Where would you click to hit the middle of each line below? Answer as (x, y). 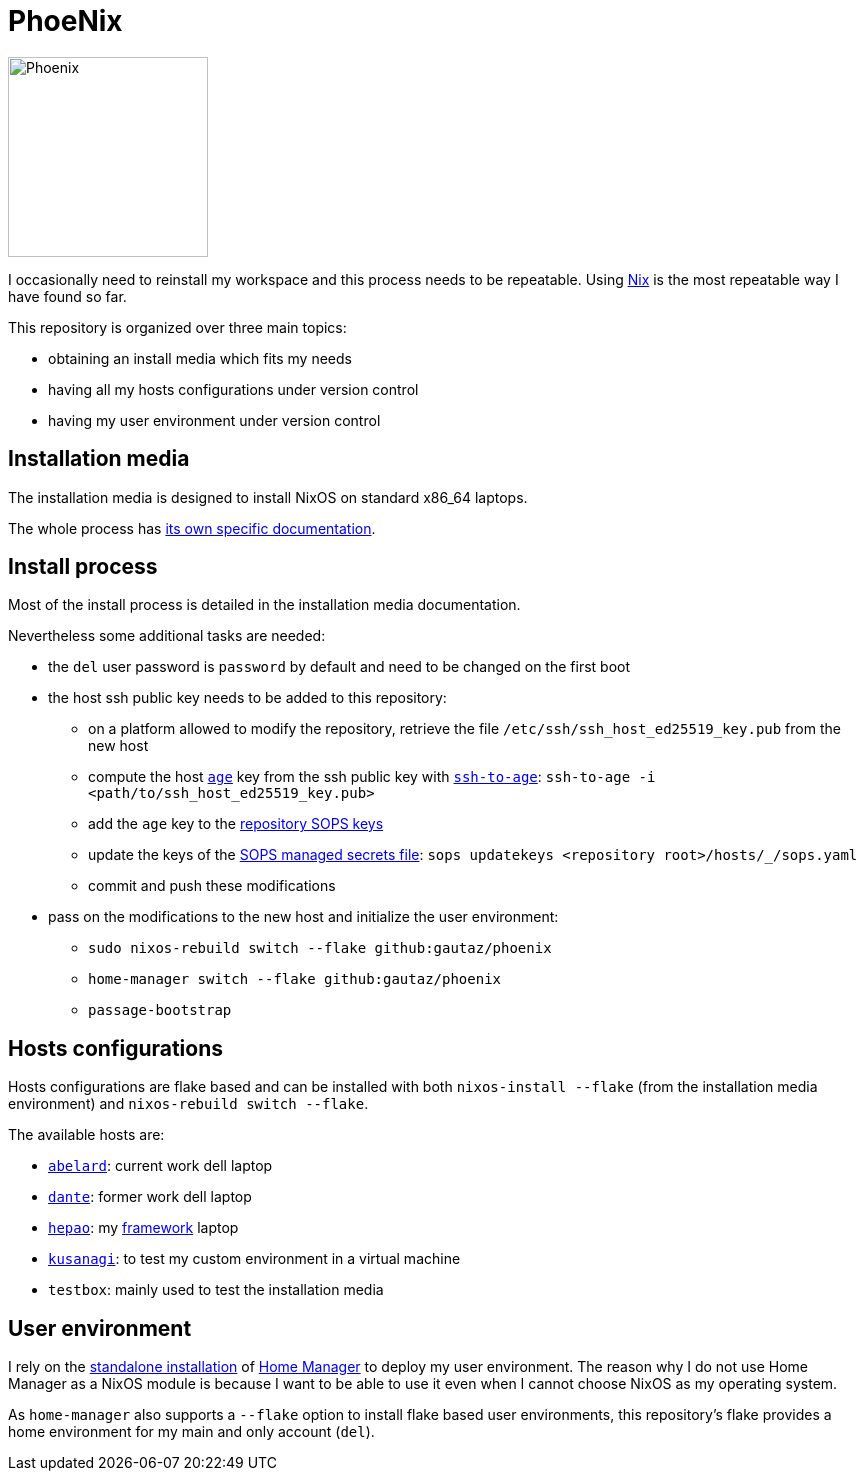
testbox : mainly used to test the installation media (216, 1290)
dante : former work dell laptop (150, 1197)
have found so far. (67, 296)
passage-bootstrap (160, 1010)
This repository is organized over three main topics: (177, 327)
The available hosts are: (86, 1135)
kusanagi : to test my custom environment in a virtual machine (254, 1259)
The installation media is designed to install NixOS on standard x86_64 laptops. (268, 497)
